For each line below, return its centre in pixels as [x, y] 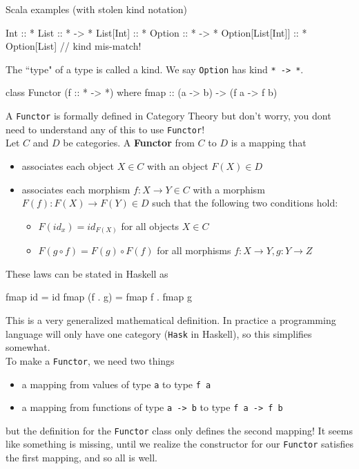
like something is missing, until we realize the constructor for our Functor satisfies [179, 444]
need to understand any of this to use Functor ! [105, 129]
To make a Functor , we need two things [90, 360]
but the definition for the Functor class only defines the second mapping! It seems [179, 430]
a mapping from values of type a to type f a [116, 384]
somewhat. [28, 347]
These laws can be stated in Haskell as [87, 273]
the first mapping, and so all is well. [81, 458]
